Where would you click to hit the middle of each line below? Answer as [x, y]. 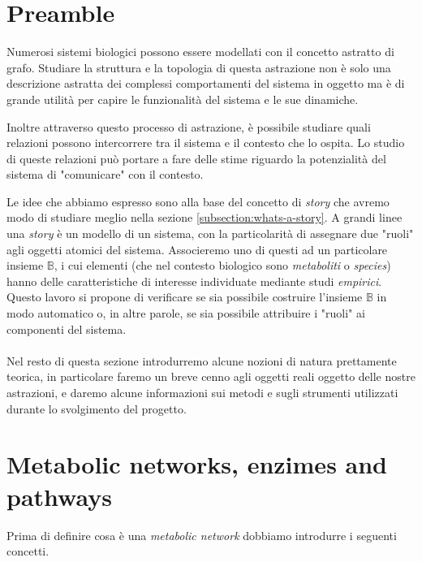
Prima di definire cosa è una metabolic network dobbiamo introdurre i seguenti [202, 535]
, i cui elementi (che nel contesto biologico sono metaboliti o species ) [222, 265]
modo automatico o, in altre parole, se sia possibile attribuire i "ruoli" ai [186, 313]
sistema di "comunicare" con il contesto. [105, 174]
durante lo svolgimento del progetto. [97, 408]
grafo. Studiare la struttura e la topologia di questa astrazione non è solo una [199, 67]
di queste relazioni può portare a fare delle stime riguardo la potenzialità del [196, 158]
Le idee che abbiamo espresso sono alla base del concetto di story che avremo [198, 201]
